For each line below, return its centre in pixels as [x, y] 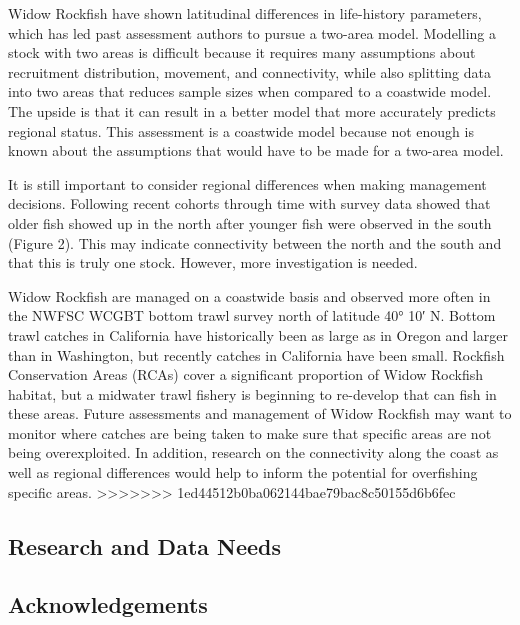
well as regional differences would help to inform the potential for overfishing [243, 472]
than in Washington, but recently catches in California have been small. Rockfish [256, 354]
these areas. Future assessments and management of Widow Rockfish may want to [260, 413]
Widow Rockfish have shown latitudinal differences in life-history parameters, [245, 13]
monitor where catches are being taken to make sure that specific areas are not [250, 432]
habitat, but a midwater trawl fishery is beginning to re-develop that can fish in [252, 393]
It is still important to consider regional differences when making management [247, 183]
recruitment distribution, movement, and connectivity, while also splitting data [249, 71]
